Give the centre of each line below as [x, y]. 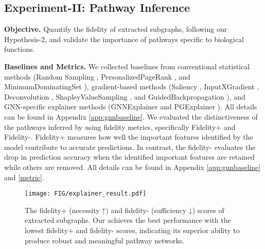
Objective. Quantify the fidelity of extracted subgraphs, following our [116, 29]
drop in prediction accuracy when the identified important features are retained [129, 157]
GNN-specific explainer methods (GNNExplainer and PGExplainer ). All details [131, 107]
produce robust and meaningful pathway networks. [105, 240]
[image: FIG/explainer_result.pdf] [86, 194]
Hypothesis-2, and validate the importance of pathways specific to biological [124, 39]
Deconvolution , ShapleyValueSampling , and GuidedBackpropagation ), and [125, 96]
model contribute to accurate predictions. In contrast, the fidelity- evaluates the [130, 147]
